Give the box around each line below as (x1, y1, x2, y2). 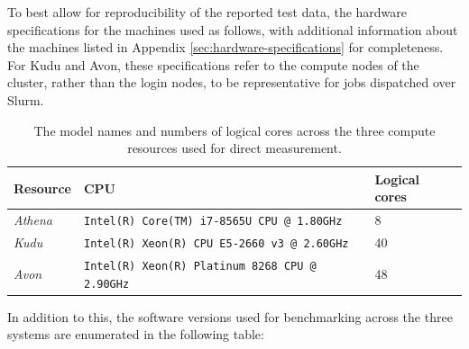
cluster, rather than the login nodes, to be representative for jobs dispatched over (7, 73, 456, 92)
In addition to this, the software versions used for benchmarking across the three (7, 307, 453, 326)
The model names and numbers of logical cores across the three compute (33, 121, 436, 139)
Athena (14, 210, 52, 229)
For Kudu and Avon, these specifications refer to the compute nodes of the (7, 55, 419, 74)
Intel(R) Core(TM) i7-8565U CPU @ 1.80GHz (83, 215, 343, 228)
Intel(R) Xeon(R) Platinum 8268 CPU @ (83, 260, 317, 273)
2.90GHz (83, 277, 130, 291)
